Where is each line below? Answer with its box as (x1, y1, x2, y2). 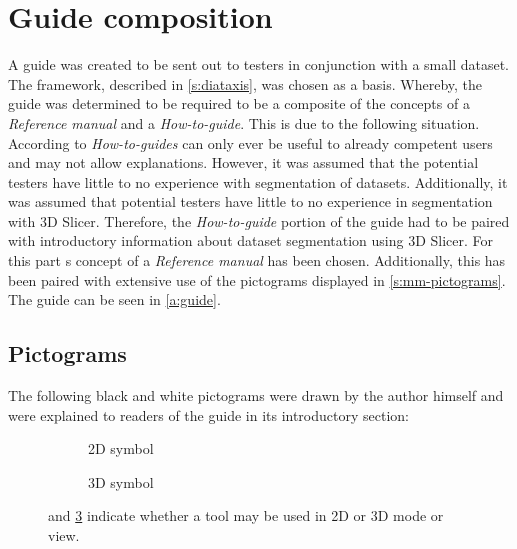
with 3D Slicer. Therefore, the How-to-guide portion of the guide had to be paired (8, 210, 510, 231)
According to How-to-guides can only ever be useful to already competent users (8, 132, 493, 153)
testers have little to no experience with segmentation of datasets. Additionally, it (8, 171, 508, 192)
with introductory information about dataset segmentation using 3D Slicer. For (8, 230, 494, 251)
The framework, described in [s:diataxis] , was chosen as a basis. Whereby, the (8, 73, 483, 94)
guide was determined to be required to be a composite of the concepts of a (8, 93, 470, 114)
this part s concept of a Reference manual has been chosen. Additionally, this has (8, 250, 506, 271)
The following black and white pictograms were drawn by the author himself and (8, 385, 504, 406)
